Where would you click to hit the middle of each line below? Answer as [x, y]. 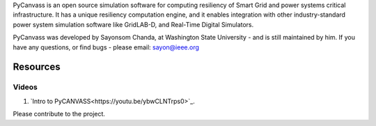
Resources [37, 67]
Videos [25, 87]
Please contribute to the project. [59, 114]
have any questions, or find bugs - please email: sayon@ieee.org [106, 47]
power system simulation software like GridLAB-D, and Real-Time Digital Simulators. [133, 24]
